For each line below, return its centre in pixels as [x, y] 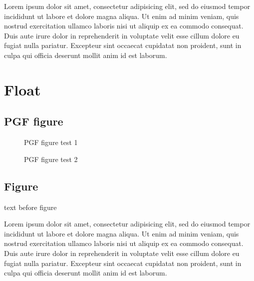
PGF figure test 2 [51, 159]
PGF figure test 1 [51, 142]
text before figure [30, 207]
